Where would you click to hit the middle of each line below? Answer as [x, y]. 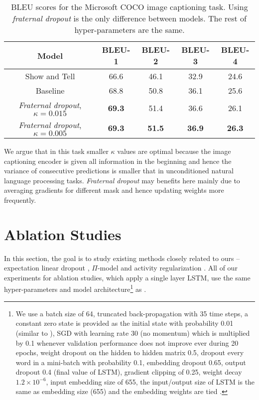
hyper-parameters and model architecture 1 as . [75, 288]
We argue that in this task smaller [56, 151]
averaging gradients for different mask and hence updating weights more [114, 190]
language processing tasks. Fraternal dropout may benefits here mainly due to [122, 180]
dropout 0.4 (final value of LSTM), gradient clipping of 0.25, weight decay [129, 372]
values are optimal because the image [174, 151]
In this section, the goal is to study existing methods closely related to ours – [122, 258]
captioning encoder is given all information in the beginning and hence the [118, 161]
